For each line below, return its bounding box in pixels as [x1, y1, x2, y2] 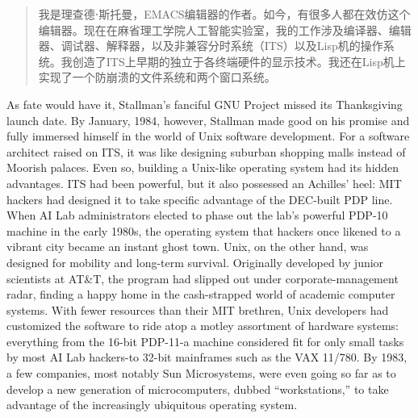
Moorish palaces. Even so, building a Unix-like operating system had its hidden [6, 159, 399, 176]
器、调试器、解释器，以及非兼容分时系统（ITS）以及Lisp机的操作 [38, 37, 383, 54]
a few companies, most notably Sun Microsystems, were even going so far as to [6, 365, 396, 382]
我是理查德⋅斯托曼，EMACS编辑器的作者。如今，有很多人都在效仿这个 [38, 6, 411, 22]
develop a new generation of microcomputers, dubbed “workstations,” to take [6, 380, 389, 397]
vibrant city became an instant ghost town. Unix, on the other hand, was [6, 238, 369, 255]
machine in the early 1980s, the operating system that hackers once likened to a [6, 222, 401, 239]
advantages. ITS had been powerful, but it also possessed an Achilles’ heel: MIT [6, 174, 402, 191]
